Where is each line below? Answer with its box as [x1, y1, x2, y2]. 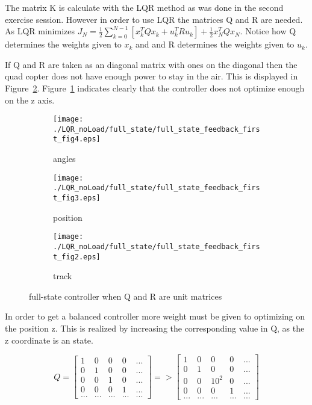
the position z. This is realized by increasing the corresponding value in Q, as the [5, 322, 305, 335]
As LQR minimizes [5, 25, 75, 37]
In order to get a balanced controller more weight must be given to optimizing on [5, 310, 305, 323]
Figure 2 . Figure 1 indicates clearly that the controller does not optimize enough [5, 81, 305, 94]
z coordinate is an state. [5, 333, 93, 346]
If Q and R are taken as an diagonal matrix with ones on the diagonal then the [5, 58, 298, 70]
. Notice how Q [240, 25, 296, 37]
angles [53, 152, 76, 165]
